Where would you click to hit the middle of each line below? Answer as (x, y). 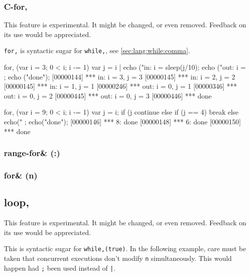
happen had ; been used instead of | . (60, 267)
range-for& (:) (32, 153)
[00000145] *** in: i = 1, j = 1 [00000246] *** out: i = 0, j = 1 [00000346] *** (121, 86)
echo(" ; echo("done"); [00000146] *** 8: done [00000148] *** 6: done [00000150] (123, 122)
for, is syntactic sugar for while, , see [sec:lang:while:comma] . (97, 50)
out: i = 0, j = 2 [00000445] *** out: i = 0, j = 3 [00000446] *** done (108, 95)
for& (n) (21, 175)
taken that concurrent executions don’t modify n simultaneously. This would (118, 258)
